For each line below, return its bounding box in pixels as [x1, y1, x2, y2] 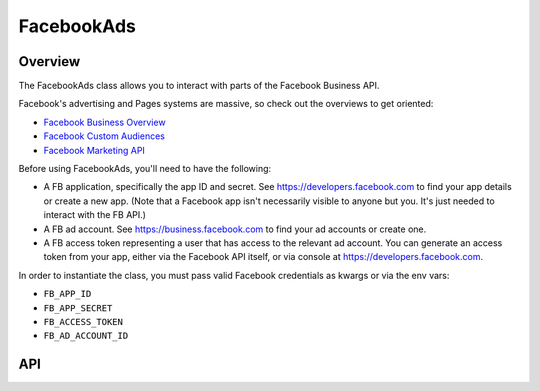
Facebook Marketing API [43, 144, 145, 156]
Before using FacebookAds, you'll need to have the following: [18, 163, 272, 175]
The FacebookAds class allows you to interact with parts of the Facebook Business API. [18, 80, 380, 92]
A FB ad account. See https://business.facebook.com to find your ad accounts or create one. [43, 223, 427, 235]
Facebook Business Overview [43, 116, 166, 128]
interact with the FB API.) [43, 209, 147, 221]
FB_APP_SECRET [43, 302, 113, 314]
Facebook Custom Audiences [43, 130, 165, 142]
